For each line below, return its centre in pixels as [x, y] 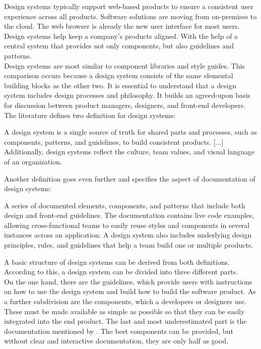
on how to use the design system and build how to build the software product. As [130, 291]
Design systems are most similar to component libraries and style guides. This [124, 65]
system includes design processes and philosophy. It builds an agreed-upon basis [127, 95]
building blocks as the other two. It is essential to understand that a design [120, 85]
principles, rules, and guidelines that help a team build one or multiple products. [129, 245]
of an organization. [33, 161]
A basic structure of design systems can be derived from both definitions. [117, 261]
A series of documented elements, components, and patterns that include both [125, 205]
